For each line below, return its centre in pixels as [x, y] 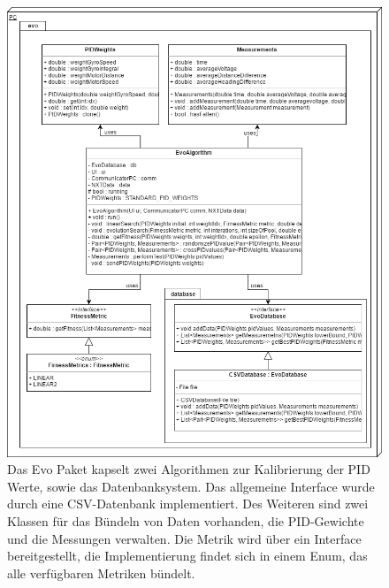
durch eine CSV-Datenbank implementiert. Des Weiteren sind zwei [188, 504]
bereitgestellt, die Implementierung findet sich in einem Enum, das [187, 556]
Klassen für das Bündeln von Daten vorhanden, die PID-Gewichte [186, 521]
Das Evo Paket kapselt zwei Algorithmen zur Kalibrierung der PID [189, 469]
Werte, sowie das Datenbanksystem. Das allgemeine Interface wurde [191, 486]
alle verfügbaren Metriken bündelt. [101, 573]
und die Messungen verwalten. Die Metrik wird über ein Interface [184, 538]
